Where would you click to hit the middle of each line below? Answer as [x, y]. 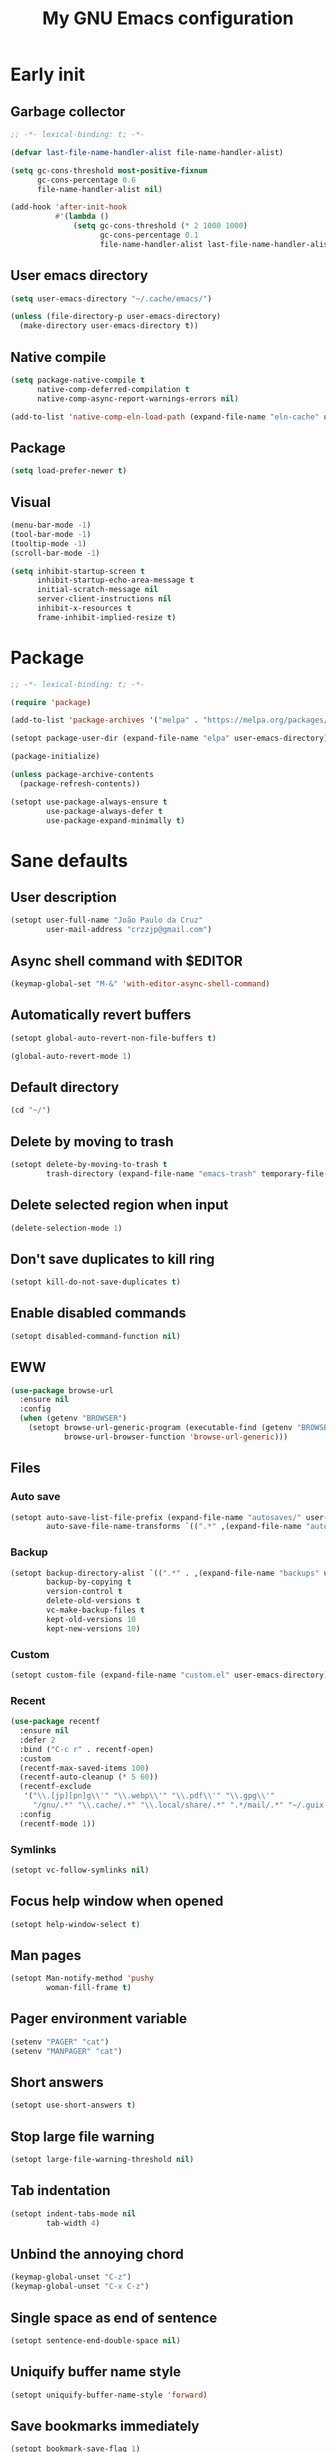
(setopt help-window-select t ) [75, 1924]
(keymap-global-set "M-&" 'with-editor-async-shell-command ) [140, 984]
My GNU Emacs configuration [168, 18]
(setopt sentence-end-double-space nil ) [96, 2340]
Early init [48, 74]
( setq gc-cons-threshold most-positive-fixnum [109, 170]
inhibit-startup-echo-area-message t [115, 580]
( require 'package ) [51, 702]
